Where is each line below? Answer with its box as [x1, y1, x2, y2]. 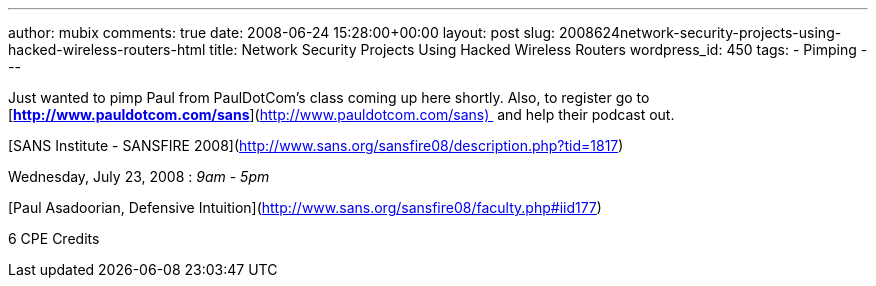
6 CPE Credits [8, 230, 100, 247]
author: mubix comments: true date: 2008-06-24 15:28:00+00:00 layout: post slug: [8, 24, 556, 41]
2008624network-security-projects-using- [559, 24, 842, 41]
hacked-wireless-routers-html [8, 41, 206, 58]
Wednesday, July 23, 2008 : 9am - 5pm [8, 168, 270, 185]
